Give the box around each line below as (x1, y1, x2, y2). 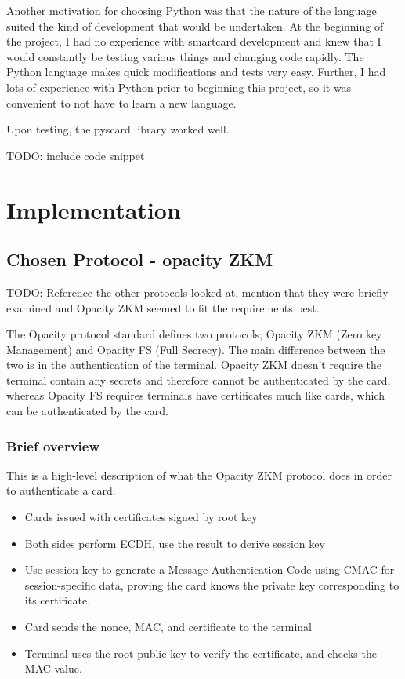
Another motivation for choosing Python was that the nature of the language (6, 2, 377, 18)
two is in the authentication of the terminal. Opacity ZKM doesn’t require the (6, 356, 382, 373)
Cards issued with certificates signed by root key (24, 509, 258, 525)
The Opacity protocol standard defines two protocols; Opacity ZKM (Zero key (6, 326, 382, 342)
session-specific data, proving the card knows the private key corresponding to (24, 576, 400, 593)
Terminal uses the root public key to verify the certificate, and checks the (24, 644, 377, 661)
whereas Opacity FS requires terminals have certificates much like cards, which (6, 387, 385, 403)
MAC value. (24, 660, 82, 677)
